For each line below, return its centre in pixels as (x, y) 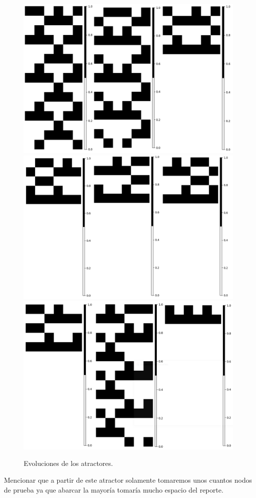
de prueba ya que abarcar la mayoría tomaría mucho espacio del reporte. (114, 489)
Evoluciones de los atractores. (68, 463)
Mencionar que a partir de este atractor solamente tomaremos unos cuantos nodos (128, 479)
